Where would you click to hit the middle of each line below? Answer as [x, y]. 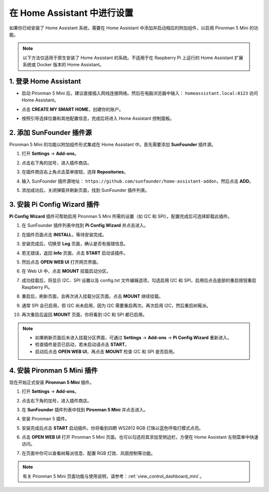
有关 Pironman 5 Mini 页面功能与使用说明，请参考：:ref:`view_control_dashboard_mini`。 [113, 476]
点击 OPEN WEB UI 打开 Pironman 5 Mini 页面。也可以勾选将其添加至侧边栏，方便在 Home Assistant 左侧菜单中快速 [140, 437]
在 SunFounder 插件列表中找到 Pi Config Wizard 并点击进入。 [85, 225]
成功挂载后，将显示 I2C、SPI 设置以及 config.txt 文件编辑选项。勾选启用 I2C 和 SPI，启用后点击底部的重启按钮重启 [139, 280]
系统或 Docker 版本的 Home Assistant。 [63, 65]
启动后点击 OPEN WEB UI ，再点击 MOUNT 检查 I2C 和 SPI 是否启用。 [106, 351]
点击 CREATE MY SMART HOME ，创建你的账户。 [73, 109]
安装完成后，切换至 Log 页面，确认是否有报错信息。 [75, 244]
